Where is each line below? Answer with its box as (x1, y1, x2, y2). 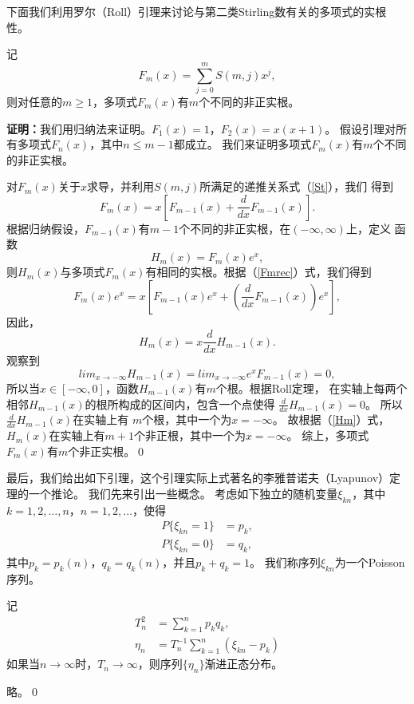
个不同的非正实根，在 (179, 220, 291, 236)
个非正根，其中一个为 (133, 427, 246, 444)
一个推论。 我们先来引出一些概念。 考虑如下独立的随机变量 (28, 484, 338, 501)
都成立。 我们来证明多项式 (173, 136, 312, 152)
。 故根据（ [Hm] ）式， (272, 411, 390, 428)
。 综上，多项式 (286, 427, 369, 444)
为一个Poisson (334, 553, 405, 570)
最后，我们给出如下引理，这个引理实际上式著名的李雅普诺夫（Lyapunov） (6, 469, 390, 486)
